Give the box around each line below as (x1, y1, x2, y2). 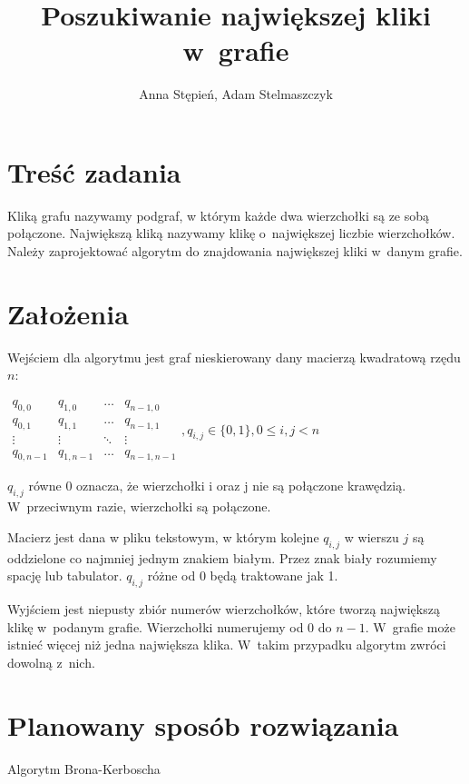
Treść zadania (7, 153, 181, 190)
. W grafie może (365, 617, 455, 636)
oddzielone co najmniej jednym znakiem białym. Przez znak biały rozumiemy (7, 548, 437, 567)
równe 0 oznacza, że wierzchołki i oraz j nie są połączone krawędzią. (28, 476, 406, 495)
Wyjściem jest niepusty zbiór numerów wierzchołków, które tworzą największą (7, 600, 440, 619)
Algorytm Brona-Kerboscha (7, 759, 161, 778)
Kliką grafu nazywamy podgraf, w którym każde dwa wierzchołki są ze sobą (7, 205, 430, 224)
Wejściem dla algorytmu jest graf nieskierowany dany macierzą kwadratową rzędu (7, 347, 461, 366)
